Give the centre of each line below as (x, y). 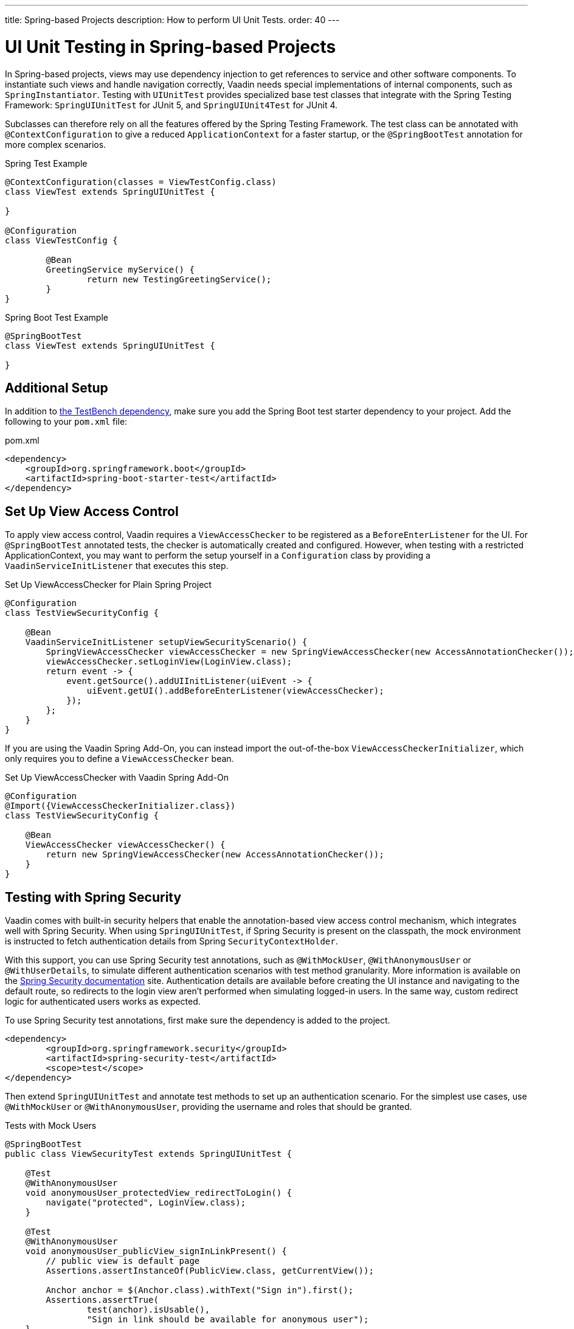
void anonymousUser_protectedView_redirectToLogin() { (159, 1193)
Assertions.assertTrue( (102, 1300)
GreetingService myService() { (120, 269)
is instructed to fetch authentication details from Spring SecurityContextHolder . (171, 941)
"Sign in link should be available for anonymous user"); (228, 1320)
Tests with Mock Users (51, 1126)
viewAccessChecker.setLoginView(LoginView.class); (169, 662)
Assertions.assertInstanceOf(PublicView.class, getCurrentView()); (210, 1271)
